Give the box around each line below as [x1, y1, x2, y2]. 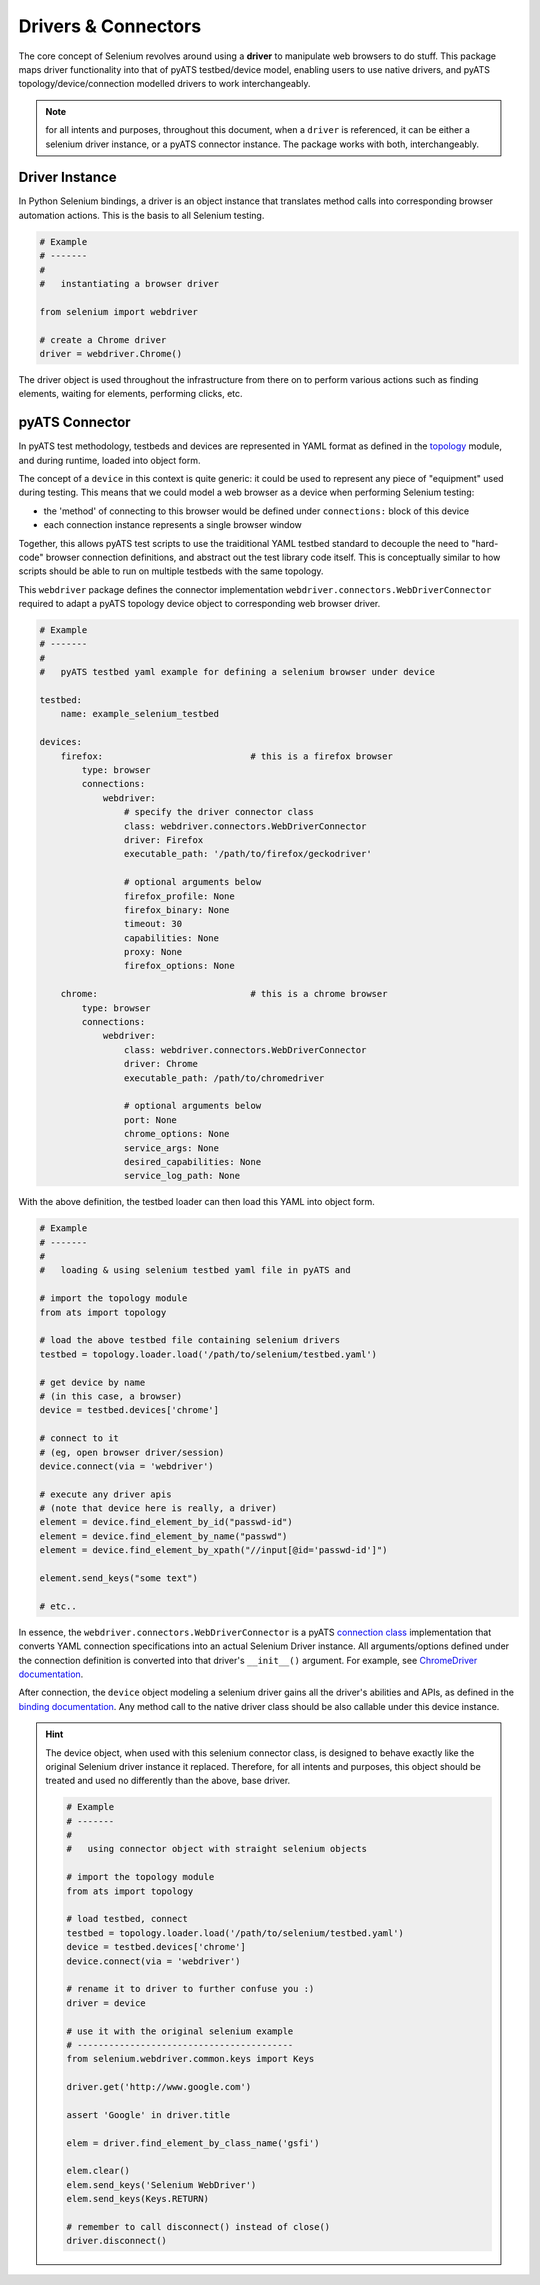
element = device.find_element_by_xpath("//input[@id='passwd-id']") [39, 1545, 388, 1556]
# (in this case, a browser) [39, 1390, 183, 1402]
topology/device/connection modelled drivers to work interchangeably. [18, 78, 311, 90]
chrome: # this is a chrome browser [60, 988, 388, 1000]
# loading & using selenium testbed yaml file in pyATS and [39, 1265, 351, 1276]
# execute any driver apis [39, 1488, 172, 1500]
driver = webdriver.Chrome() [39, 348, 183, 359]
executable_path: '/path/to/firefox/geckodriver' [123, 848, 372, 860]
